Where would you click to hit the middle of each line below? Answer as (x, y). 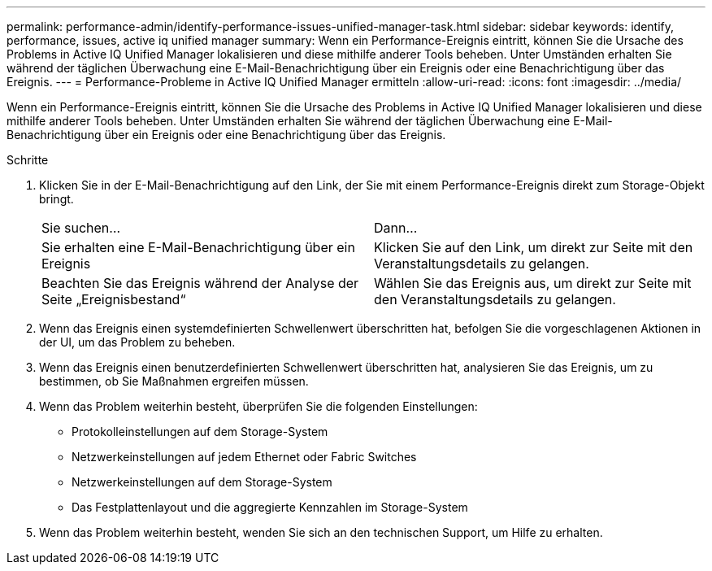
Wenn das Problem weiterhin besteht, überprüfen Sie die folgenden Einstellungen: (258, 406)
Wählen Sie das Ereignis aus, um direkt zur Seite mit (533, 283)
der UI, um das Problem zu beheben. (137, 342)
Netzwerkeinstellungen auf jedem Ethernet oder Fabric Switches (244, 457)
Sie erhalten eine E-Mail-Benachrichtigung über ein (198, 247)
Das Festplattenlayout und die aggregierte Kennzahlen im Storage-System (270, 507)
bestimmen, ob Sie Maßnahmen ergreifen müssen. (174, 381)
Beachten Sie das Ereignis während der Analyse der (200, 283)
